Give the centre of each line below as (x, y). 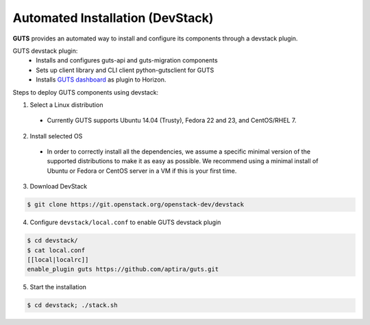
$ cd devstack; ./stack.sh (72, 305)
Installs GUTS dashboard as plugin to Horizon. (101, 80)
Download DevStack (59, 186)
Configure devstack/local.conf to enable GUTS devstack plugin (125, 222)
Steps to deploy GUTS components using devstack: (86, 92)
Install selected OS (56, 136)
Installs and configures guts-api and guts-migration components (127, 60)
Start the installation (58, 287)
